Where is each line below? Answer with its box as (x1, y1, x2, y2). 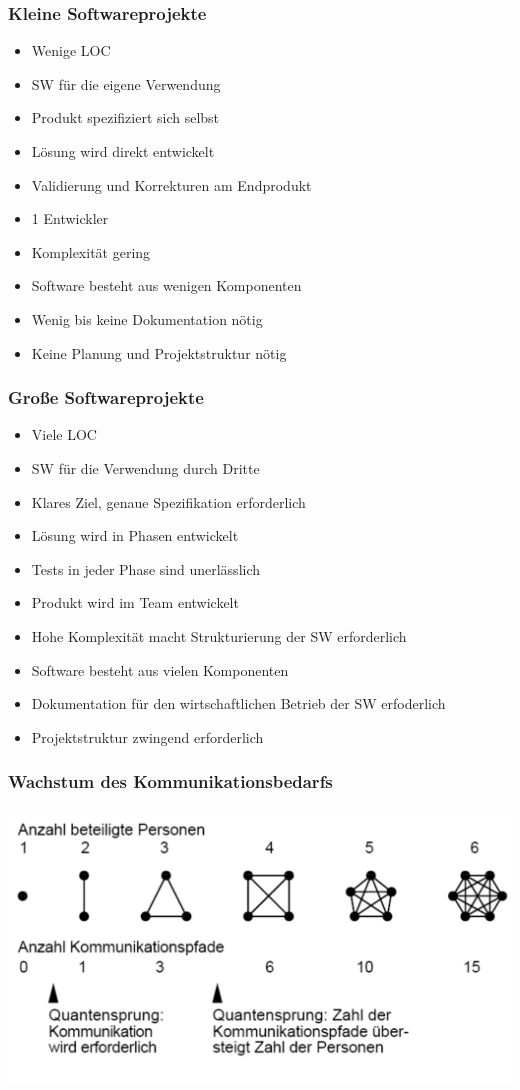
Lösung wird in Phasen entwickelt (31, 525, 239, 546)
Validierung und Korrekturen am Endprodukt (31, 174, 312, 195)
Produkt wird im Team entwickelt (31, 592, 239, 613)
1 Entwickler (31, 208, 109, 229)
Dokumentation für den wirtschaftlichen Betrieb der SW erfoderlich (31, 693, 446, 714)
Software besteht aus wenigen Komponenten (31, 275, 302, 296)
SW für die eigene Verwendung (31, 73, 221, 94)
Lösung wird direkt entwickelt (31, 141, 215, 161)
